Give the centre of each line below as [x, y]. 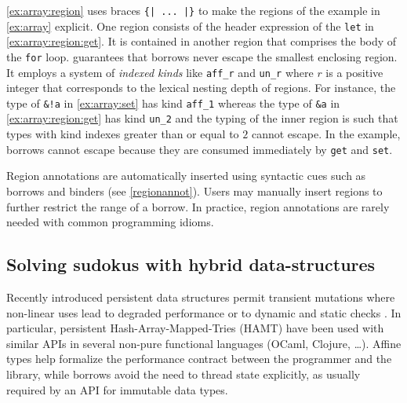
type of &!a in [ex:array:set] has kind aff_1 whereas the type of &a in [173, 103]
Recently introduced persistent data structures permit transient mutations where [201, 297]
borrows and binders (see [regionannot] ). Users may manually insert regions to [194, 191]
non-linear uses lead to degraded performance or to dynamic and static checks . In [204, 312]
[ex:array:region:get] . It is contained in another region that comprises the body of [202, 41]
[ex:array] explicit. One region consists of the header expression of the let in [190, 26]
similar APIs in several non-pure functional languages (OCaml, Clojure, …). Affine [204, 343]
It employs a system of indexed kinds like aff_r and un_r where [160, 72]
